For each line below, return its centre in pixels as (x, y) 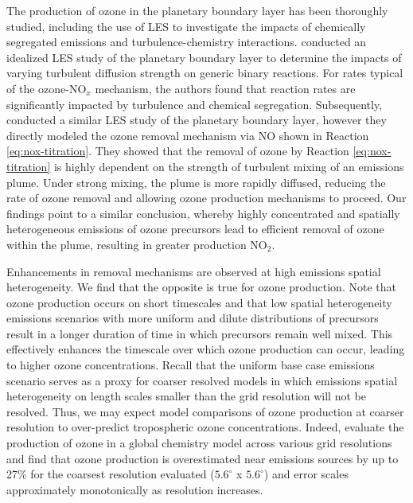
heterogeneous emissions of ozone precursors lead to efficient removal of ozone (195, 229)
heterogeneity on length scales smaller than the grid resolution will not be (186, 396)
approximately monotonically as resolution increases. (135, 489)
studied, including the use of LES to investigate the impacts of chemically (186, 26)
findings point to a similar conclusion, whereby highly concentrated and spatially (203, 213)
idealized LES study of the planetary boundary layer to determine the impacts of (204, 57)
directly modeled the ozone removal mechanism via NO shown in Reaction (188, 135)
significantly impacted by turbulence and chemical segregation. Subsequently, (195, 104)
